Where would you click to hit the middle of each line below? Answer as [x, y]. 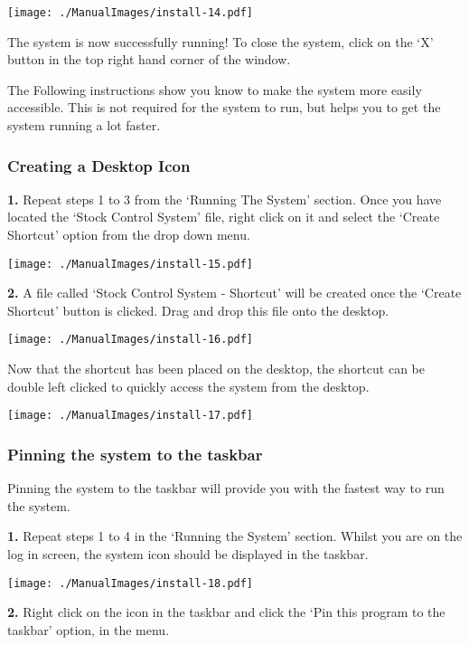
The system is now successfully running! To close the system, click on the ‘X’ [220, 41]
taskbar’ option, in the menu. [89, 629]
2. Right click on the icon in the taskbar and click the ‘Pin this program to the [226, 612]
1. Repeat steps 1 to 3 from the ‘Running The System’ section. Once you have [225, 199]
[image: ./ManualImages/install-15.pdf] [131, 264]
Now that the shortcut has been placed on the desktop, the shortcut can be [216, 369]
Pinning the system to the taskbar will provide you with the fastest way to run [226, 488]
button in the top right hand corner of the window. [149, 59]
